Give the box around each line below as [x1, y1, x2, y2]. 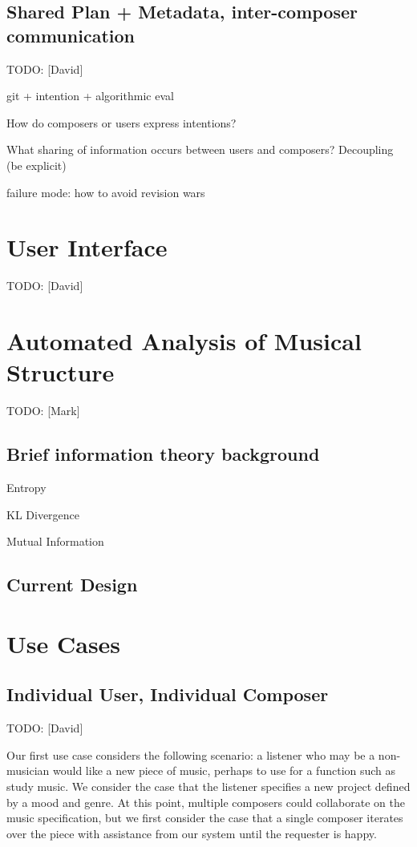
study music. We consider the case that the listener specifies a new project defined [6, 777, 411, 794]
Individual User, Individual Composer [6, 682, 329, 707]
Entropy [6, 478, 47, 495]
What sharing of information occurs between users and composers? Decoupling [6, 141, 394, 158]
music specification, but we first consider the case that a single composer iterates [6, 809, 403, 826]
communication [6, 22, 135, 47]
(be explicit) [6, 156, 67, 173]
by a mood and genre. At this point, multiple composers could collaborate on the [6, 793, 405, 810]
